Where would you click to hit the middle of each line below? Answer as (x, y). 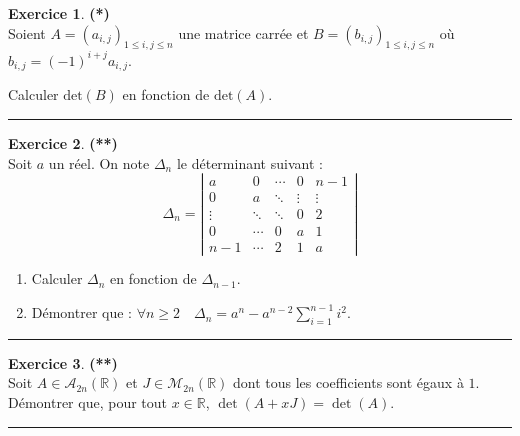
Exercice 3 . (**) (63, 362)
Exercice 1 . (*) (59, 13)
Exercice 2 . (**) (63, 142)
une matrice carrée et (243, 32)
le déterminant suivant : (249, 162)
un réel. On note (99, 162)
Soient (27, 32)
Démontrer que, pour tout (87, 402)
